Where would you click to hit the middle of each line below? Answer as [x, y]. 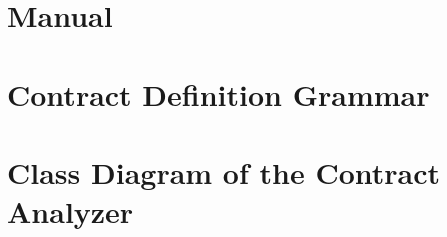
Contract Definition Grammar [218, 93]
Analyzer [70, 211]
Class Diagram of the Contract [224, 171]
